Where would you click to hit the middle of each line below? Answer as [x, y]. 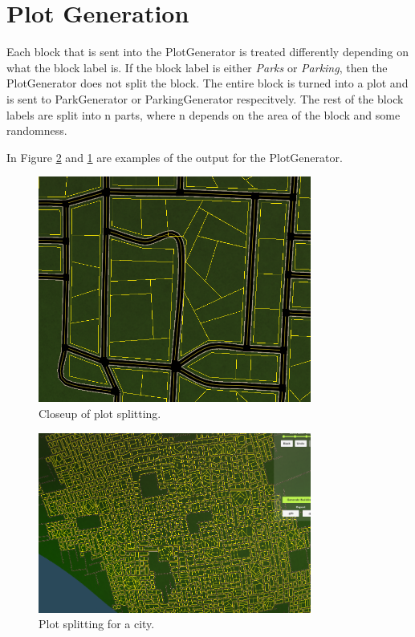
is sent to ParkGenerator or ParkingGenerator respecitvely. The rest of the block [205, 98]
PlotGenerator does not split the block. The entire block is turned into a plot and [207, 83]
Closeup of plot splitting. [100, 414]
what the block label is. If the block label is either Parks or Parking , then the [197, 67]
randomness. [37, 130]
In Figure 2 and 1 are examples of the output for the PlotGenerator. [175, 157]
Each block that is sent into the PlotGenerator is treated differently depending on [208, 52]
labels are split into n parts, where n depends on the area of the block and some [203, 114]
